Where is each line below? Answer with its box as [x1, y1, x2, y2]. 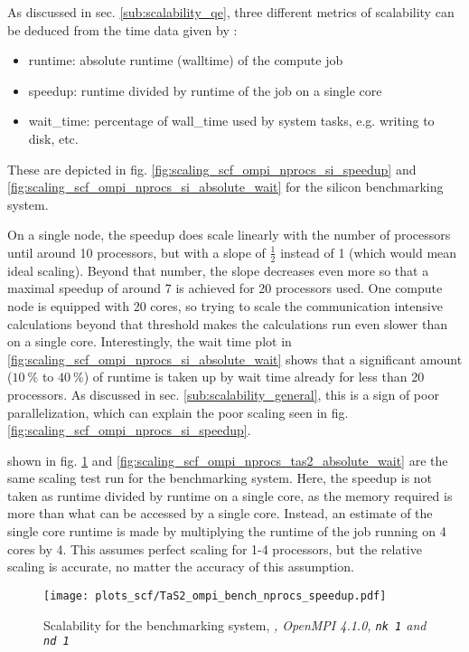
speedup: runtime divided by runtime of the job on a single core [28, 80, 382, 99]
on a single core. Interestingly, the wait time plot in [7, 332, 292, 351]
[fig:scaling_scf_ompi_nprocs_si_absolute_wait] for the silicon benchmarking [7, 177, 444, 196]
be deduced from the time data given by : [7, 20, 238, 39]
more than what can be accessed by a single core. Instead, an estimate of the [7, 504, 433, 523]
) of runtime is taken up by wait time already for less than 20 [83, 367, 425, 386]
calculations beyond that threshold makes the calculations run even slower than [7, 314, 448, 333]
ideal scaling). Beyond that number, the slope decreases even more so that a [7, 260, 429, 279]
